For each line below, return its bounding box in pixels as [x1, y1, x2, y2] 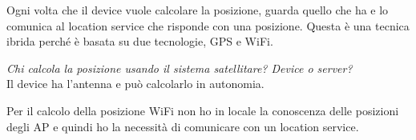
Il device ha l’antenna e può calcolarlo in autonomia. [6, 75, 265, 92]
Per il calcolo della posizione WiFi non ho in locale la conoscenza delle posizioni [6, 102, 399, 118]
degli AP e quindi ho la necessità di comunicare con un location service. [6, 118, 359, 134]
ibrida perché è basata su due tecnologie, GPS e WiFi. [6, 33, 273, 50]
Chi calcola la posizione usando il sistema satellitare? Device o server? [6, 59, 353, 76]
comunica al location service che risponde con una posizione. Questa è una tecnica [6, 17, 410, 34]
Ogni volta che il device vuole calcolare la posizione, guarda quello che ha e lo [6, 2, 389, 18]
